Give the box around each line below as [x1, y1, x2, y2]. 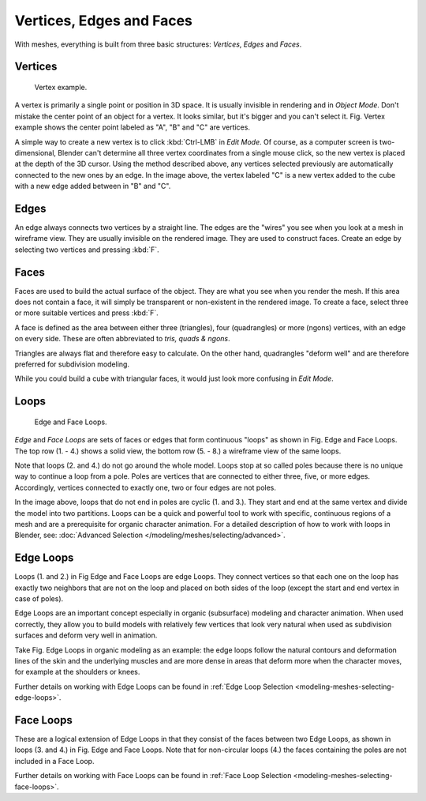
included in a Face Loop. [14, 756, 95, 765]
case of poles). [14, 594, 64, 604]
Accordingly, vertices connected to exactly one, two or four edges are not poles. [14, 483, 276, 492]
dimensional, [14, 148, 57, 157]
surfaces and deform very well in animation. [14, 630, 158, 640]
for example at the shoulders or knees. [14, 667, 140, 677]
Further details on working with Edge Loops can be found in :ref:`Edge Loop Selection [14, 682, 293, 691]
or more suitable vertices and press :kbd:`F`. [14, 308, 159, 318]
